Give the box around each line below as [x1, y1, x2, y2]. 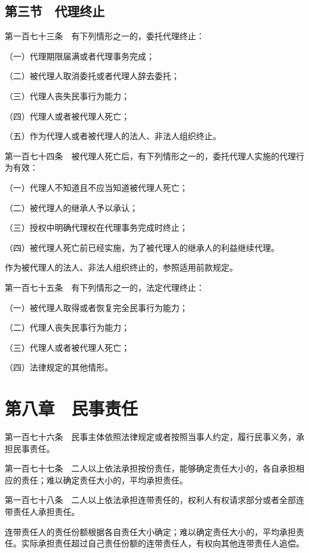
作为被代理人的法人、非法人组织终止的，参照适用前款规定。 [5, 261, 238, 274]
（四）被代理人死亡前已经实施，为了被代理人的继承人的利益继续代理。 [5, 241, 279, 253]
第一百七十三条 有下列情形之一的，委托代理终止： [5, 30, 204, 42]
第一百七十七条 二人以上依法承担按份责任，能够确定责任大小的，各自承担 [5, 462, 296, 475]
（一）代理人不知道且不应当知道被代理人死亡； [5, 181, 188, 193]
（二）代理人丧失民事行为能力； [5, 321, 130, 334]
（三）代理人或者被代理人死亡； [5, 341, 130, 353]
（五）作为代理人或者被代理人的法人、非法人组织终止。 [5, 130, 221, 142]
